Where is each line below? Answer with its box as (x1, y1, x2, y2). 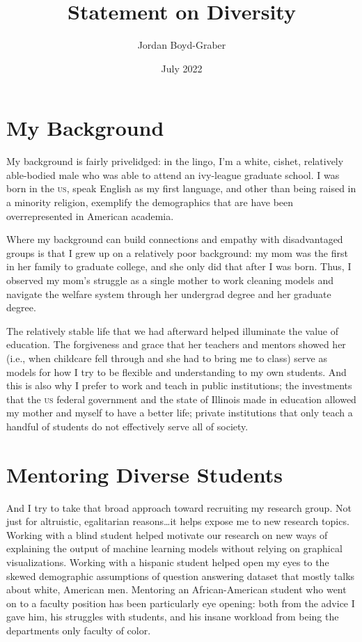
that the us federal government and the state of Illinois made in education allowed (6, 391, 356, 406)
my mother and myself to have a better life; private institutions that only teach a (6, 405, 353, 420)
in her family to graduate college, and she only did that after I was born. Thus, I (6, 259, 352, 274)
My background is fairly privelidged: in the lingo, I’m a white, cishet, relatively (6, 154, 344, 169)
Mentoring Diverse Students (6, 460, 283, 488)
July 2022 (161, 61, 203, 75)
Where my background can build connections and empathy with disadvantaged (6, 232, 343, 246)
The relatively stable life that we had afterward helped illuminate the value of (6, 323, 338, 338)
